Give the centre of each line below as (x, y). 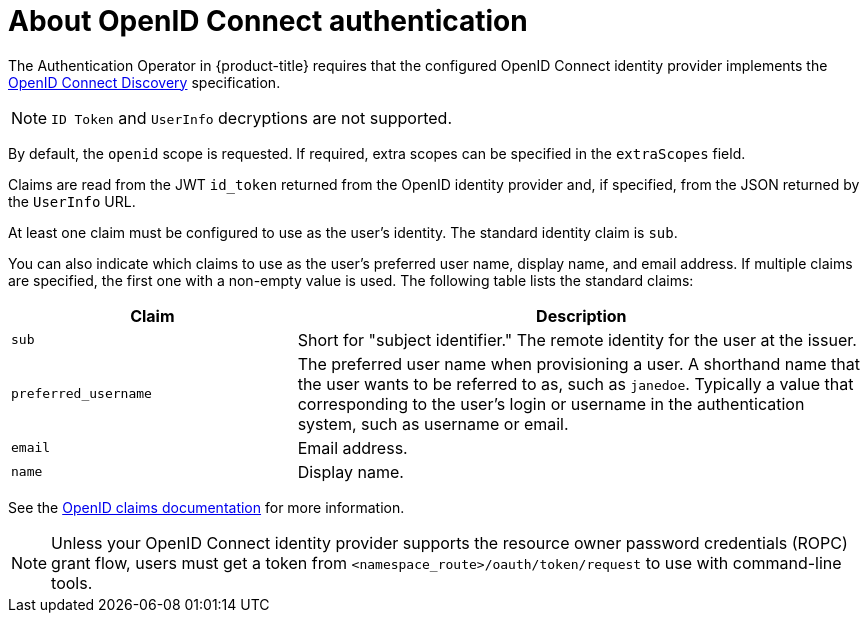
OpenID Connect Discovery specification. (144, 82)
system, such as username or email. (433, 423)
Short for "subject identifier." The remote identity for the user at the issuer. (577, 339)
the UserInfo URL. (72, 201)
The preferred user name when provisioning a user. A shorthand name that (578, 363)
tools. (72, 582)
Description (581, 315)
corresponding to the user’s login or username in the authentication (551, 403)
